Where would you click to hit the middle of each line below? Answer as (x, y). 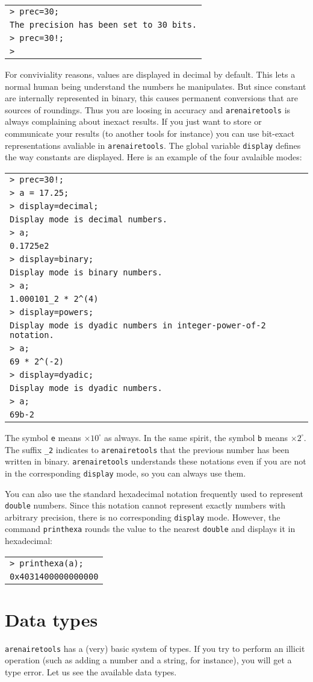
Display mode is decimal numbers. (88, 219)
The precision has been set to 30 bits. (103, 25)
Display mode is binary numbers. (86, 272)
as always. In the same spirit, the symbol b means (196, 437)
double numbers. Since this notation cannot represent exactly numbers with (145, 505)
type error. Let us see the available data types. (91, 672)
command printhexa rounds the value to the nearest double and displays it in (150, 529)
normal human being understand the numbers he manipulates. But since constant (156, 86)
